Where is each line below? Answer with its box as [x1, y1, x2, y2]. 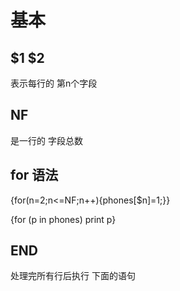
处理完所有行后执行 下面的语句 [10, 270, 136, 282]
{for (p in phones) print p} [10, 213, 117, 225]
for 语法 [10, 167, 59, 184]
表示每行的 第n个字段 [10, 77, 98, 89]
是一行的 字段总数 [10, 134, 83, 146]
